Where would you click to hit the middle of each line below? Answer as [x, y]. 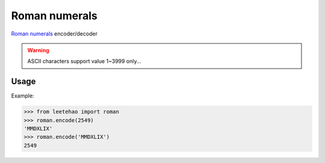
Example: [23, 96]
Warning [38, 50]
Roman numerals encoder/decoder [54, 34]
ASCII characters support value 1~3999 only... [84, 61]
